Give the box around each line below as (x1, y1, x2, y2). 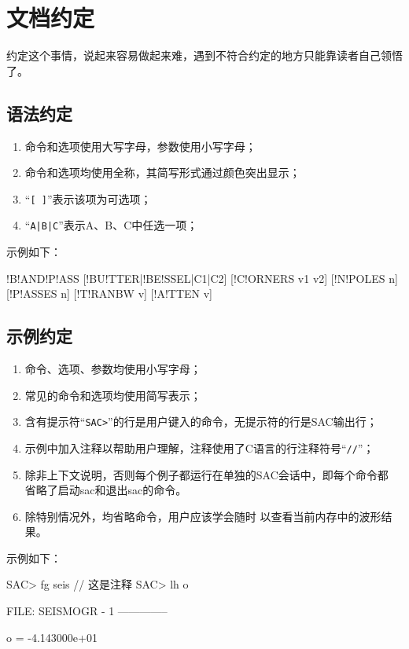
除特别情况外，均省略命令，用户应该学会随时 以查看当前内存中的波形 (24, 508, 381, 524)
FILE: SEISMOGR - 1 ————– (6, 603, 168, 619)
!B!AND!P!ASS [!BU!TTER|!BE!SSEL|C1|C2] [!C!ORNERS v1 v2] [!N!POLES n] (6, 269, 398, 286)
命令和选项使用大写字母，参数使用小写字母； (24, 137, 256, 154)
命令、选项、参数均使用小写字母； (24, 361, 201, 376)
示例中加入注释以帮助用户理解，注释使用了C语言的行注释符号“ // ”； (24, 439, 374, 456)
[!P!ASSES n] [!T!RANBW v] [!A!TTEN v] (6, 285, 212, 302)
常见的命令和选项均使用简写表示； (24, 387, 201, 403)
